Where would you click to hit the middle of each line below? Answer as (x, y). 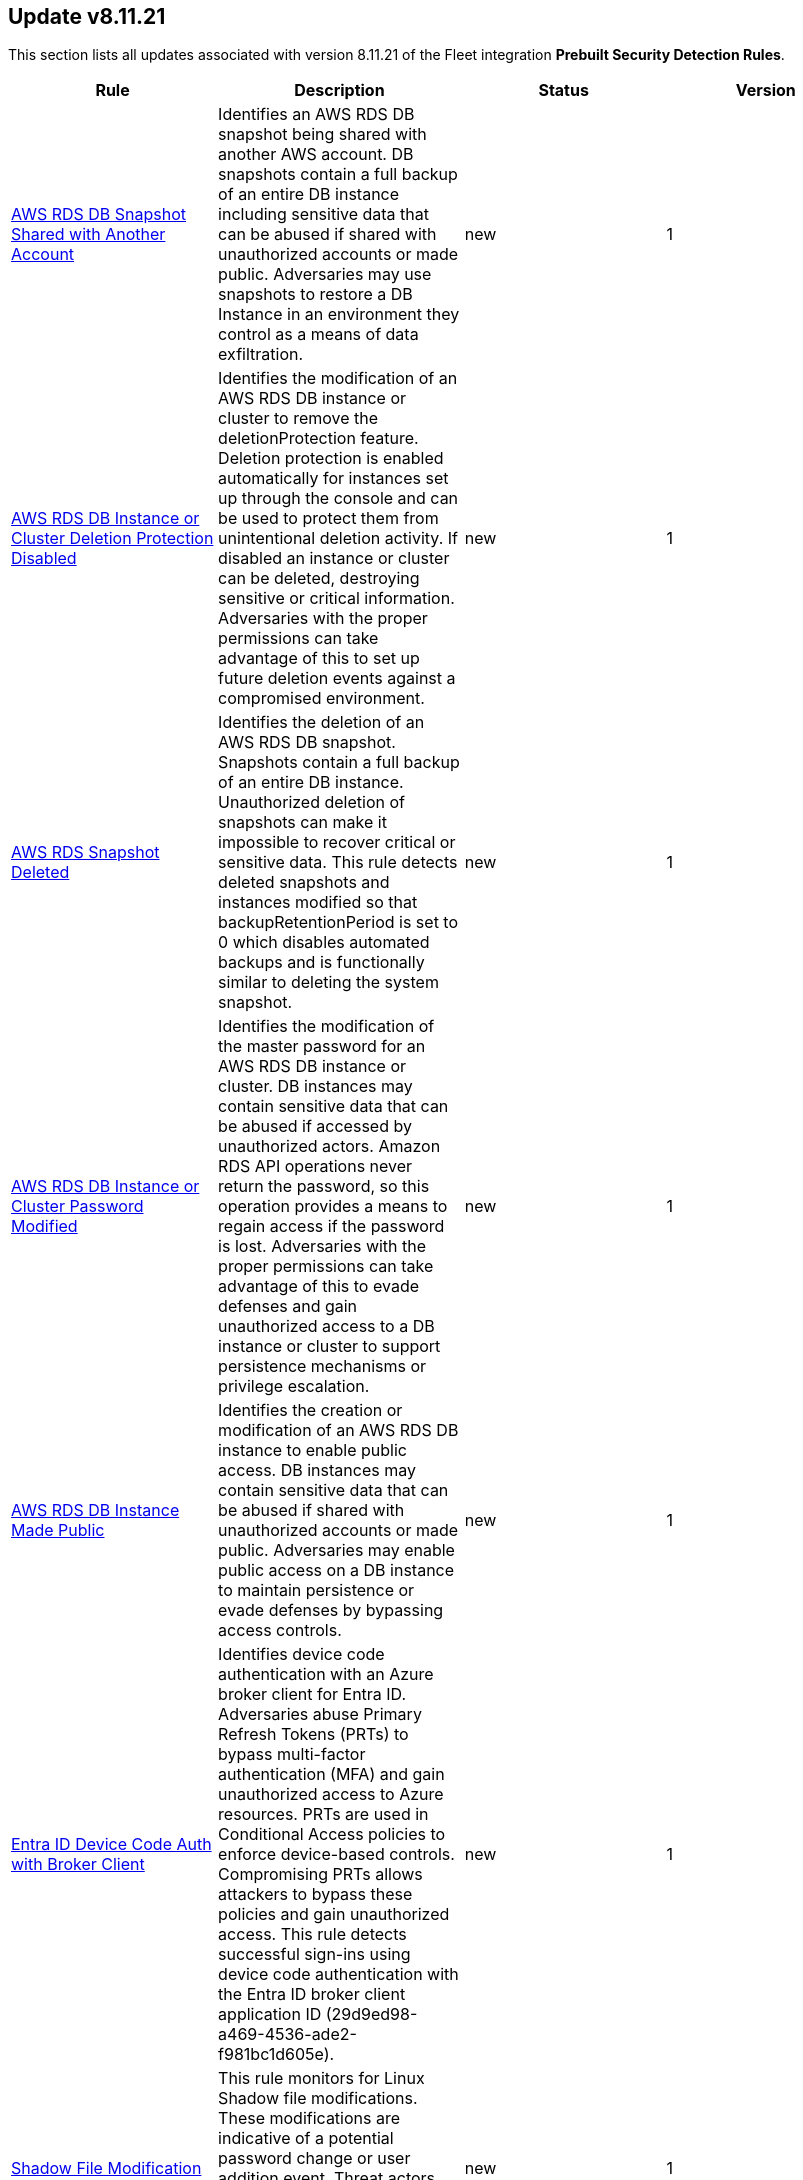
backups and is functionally (321, 962)
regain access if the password (331, 1226)
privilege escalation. (294, 1386)
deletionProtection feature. (318, 438)
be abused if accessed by (315, 1126)
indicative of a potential (306, 2138)
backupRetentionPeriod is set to (338, 922)
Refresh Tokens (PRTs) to (313, 1734)
